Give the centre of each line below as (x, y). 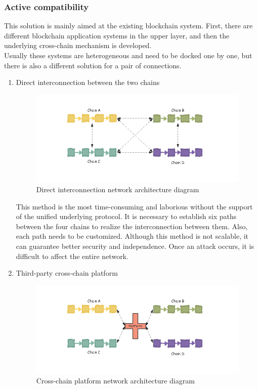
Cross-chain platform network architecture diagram (115, 380)
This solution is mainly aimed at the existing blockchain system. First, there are (128, 26)
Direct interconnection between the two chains (88, 82)
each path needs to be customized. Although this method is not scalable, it (132, 236)
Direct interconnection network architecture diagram (118, 189)
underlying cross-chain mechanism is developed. (78, 45)
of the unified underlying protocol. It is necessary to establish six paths (126, 216)
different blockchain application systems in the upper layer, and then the (117, 35)
